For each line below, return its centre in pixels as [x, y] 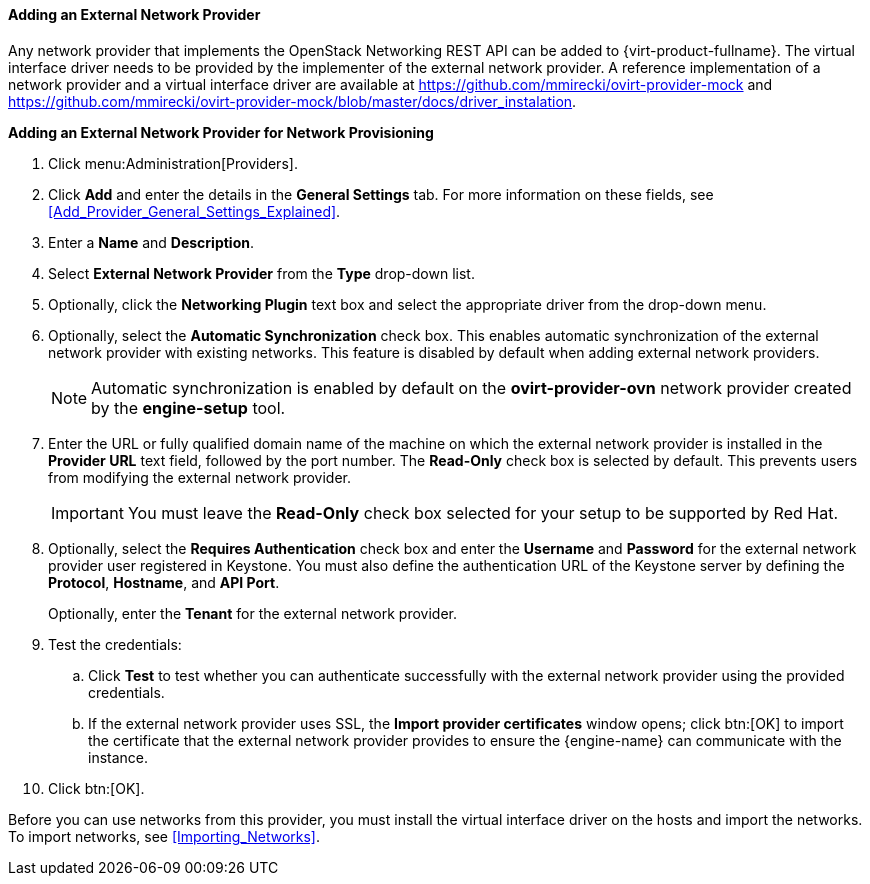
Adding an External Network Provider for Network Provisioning [221, 132]
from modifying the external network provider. [200, 477]
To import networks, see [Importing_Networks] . [164, 836]
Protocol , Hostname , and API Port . [164, 582]
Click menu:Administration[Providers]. [173, 163]
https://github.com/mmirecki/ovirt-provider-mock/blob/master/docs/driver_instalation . [292, 101]
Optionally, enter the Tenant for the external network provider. [253, 613]
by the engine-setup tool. [188, 407]
